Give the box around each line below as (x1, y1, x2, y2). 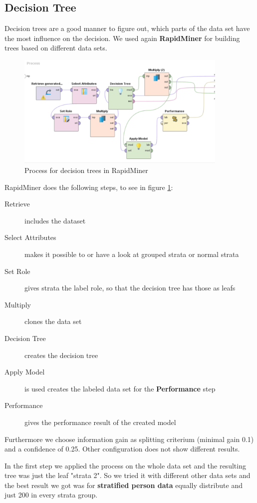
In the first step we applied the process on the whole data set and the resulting (4, 460, 246, 470)
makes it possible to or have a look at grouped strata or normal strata (24, 248, 239, 259)
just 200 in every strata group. (4, 489, 98, 500)
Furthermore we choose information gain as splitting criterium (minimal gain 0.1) (4, 433, 254, 444)
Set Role (4, 265, 30, 276)
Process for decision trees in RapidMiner (24, 165, 148, 175)
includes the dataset (24, 215, 86, 225)
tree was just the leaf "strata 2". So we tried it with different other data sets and (4, 470, 251, 480)
